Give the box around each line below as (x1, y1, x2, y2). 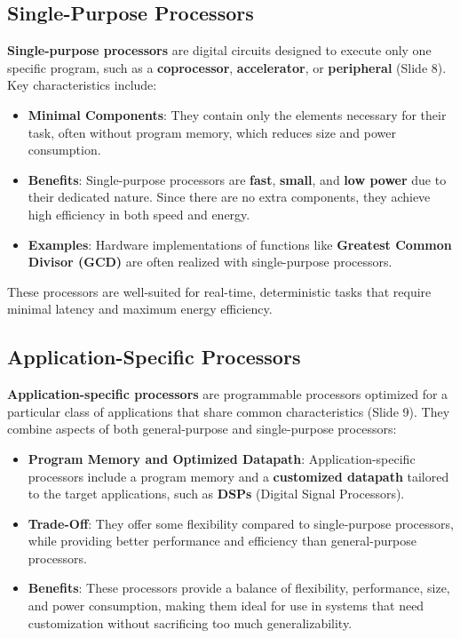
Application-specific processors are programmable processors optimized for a (7, 385, 448, 403)
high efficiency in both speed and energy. (28, 204, 250, 223)
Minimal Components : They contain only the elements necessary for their (28, 105, 447, 124)
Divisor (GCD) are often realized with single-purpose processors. (28, 252, 393, 271)
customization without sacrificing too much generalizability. (28, 613, 353, 632)
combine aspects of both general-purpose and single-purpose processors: (7, 419, 397, 438)
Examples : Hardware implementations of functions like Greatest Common (28, 235, 452, 253)
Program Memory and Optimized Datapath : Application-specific (28, 449, 416, 467)
